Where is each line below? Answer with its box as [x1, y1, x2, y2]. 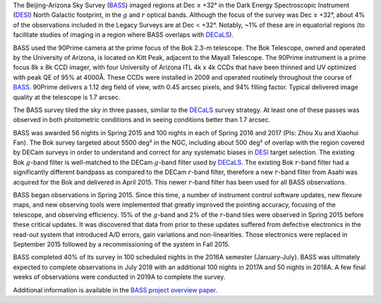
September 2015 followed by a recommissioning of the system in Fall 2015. [13, 240, 231, 248]
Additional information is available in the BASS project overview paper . [13, 285, 218, 294]
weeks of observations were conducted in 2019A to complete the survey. [13, 273, 226, 281]
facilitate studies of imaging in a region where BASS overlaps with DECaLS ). [13, 30, 234, 39]
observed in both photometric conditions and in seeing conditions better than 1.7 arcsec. [13, 116, 271, 124]
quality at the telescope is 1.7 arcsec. [13, 92, 121, 101]
